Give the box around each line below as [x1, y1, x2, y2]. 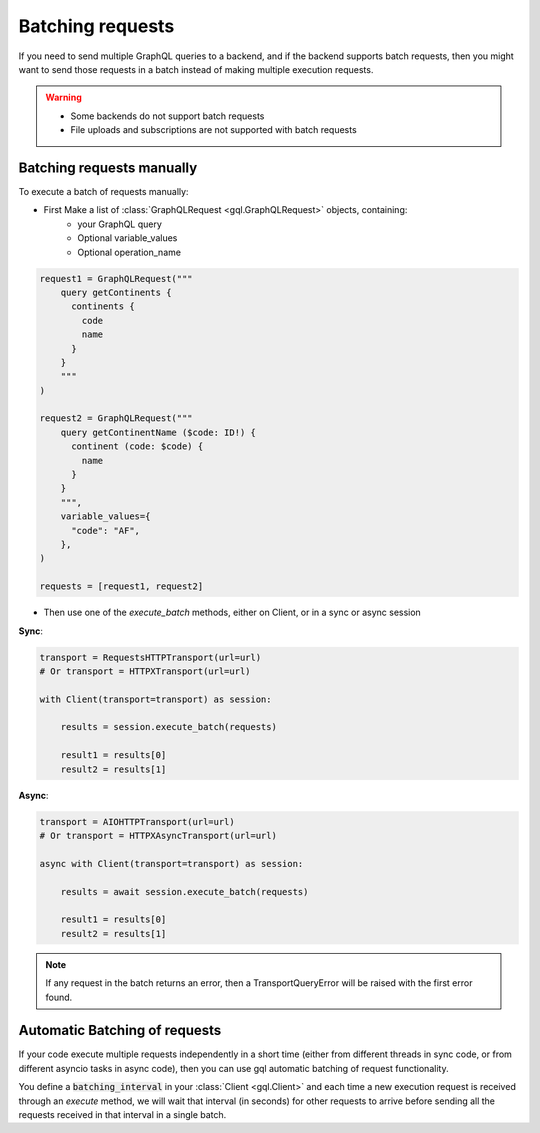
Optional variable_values [77, 232, 178, 244]
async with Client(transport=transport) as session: [39, 858, 304, 869]
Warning [45, 91, 82, 104]
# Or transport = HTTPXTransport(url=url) [39, 665, 251, 677]
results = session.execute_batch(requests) [60, 721, 277, 733]
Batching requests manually [18, 159, 198, 176]
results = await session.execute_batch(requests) [60, 886, 309, 897]
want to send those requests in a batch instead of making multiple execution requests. [18, 63, 374, 75]
